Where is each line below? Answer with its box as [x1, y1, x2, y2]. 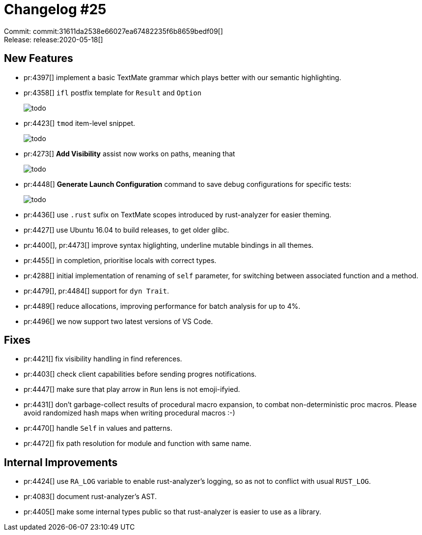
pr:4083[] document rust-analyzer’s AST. [24, 492, 157, 501]
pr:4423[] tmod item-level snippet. [24, 119, 136, 127]
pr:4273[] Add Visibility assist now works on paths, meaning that [24, 149, 235, 158]
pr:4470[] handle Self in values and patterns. [24, 424, 172, 433]
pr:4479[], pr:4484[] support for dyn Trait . [24, 286, 169, 295]
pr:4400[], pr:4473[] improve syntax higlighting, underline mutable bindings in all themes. [24, 240, 314, 249]
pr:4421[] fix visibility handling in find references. [24, 355, 182, 363]
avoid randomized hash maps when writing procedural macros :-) [24, 409, 235, 417]
